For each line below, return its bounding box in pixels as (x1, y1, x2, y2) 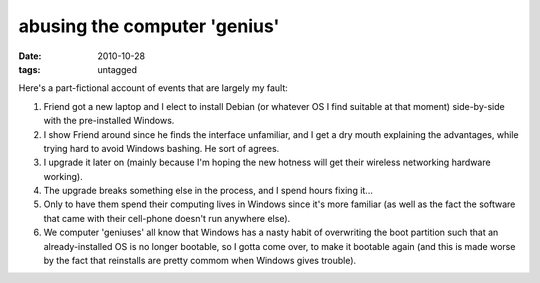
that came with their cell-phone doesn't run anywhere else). (43, 212, 291, 224)
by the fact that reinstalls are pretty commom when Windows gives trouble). (43, 255, 357, 267)
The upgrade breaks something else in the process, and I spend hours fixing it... (43, 185, 374, 197)
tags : (18, 63, 41, 75)
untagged (97, 63, 137, 75)
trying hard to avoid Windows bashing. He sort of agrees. (43, 142, 280, 154)
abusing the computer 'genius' (18, 15, 280, 37)
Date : (18, 50, 42, 62)
